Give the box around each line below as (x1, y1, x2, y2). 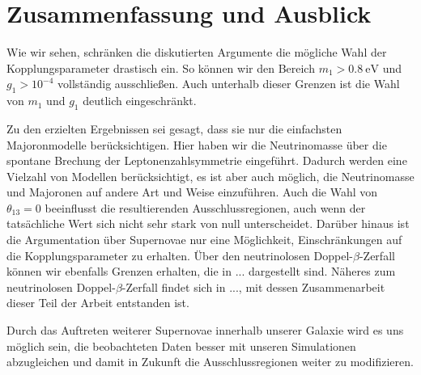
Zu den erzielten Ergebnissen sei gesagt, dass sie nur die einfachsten (6, 120, 342, 137)
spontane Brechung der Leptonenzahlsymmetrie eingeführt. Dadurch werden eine (6, 152, 407, 169)
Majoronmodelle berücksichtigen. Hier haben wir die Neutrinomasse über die (6, 136, 387, 153)
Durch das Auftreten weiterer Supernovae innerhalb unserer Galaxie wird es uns (6, 322, 404, 339)
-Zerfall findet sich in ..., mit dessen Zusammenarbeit (121, 278, 385, 295)
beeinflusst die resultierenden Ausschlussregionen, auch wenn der (45, 199, 366, 216)
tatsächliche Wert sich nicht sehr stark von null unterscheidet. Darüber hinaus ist (6, 215, 410, 232)
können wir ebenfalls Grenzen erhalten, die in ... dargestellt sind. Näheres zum (6, 263, 396, 280)
